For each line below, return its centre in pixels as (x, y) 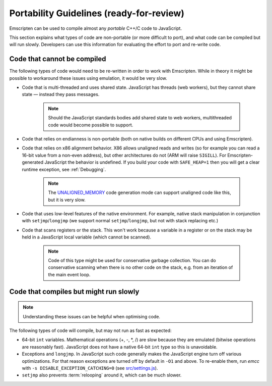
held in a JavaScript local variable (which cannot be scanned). (86, 237)
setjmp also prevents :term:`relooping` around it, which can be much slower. (102, 375)
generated (33, 162)
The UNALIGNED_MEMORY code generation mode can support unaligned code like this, (140, 192)
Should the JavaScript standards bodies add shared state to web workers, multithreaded (140, 118)
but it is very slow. (67, 200)
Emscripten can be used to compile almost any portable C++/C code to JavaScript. (96, 28)
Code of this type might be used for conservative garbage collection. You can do (132, 261)
